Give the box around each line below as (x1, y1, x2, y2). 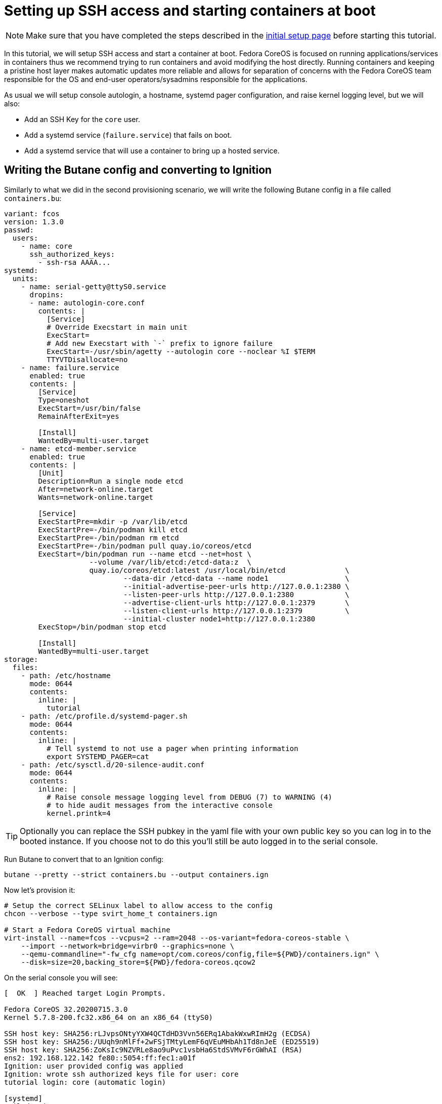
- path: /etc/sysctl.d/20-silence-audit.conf (21, 760, 205, 769)
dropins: (29, 290, 64, 299)
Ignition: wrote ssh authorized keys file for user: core (4, 1070, 239, 1078)
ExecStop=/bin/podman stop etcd (38, 622, 166, 631)
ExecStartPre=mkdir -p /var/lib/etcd (38, 517, 188, 526)
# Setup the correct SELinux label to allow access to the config (4, 901, 273, 910)
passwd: (4, 225, 34, 234)
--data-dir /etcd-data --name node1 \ (123, 574, 349, 582)
